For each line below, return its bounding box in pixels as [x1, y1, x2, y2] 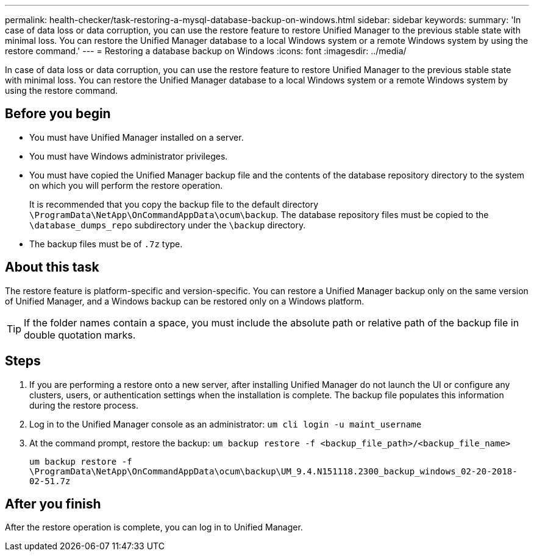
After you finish [5, 496, 101, 512]
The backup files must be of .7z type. [29, 238, 183, 249]
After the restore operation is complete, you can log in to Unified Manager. [5, 522, 303, 533]
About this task [5, 259, 99, 275]
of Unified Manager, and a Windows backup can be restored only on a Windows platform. [5, 295, 365, 306]
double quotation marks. [24, 328, 136, 341]
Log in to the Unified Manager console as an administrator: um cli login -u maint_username [29, 418, 422, 429]
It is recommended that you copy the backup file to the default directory [29, 199, 319, 209]
